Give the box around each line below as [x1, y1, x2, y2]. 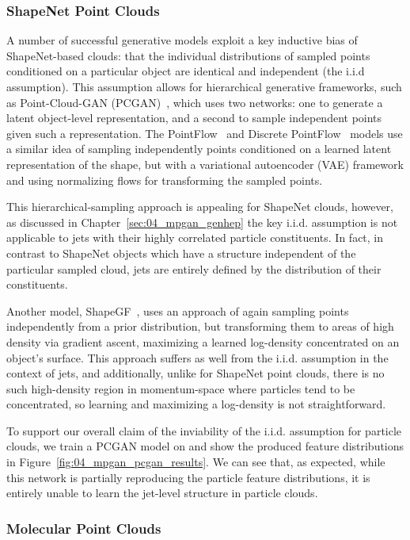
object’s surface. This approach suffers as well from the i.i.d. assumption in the [6, 349, 389, 366]
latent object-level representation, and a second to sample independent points [6, 109, 382, 126]
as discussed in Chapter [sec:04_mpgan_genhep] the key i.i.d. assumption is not [6, 213, 398, 230]
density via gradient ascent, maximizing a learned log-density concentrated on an [6, 333, 400, 350]
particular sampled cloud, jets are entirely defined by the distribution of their [6, 260, 382, 277]
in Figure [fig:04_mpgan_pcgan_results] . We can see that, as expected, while [6, 454, 385, 470]
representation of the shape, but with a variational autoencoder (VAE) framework [6, 155, 404, 172]
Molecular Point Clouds [6, 518, 161, 538]
